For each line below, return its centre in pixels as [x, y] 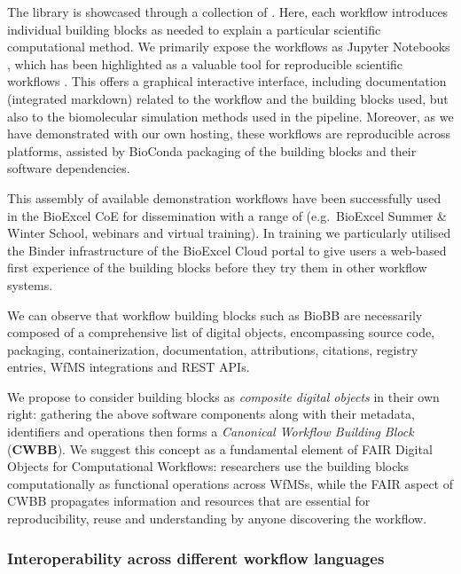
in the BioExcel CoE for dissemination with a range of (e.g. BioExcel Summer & [227, 215]
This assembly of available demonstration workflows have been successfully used [224, 197]
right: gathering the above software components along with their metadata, [211, 414]
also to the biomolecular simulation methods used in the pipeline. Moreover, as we [230, 116]
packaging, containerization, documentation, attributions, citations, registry [213, 349]
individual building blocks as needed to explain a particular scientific [194, 29]
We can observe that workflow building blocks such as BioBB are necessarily [215, 315]
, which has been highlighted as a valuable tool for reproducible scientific [205, 63]
